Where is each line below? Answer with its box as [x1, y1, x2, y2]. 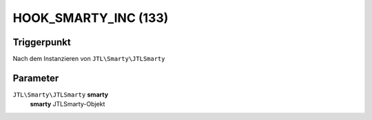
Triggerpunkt [12, 36, 72, 48]
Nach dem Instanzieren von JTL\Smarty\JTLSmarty [12, 55, 165, 63]
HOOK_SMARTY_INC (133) [12, 10, 169, 25]
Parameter [12, 72, 59, 84]
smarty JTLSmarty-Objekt [30, 100, 105, 108]
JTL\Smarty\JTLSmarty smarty [12, 90, 109, 99]
